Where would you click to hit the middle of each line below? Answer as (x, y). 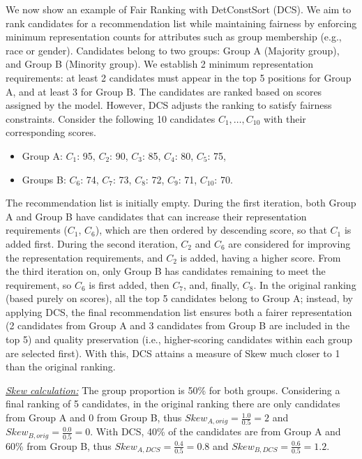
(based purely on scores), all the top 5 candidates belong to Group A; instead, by (180, 298)
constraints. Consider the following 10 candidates (111, 118)
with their (285, 118)
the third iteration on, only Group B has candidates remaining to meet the (166, 271)
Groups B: (44, 179)
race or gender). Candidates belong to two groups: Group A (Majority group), (173, 50)
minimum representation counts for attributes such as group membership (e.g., (174, 37)
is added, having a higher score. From (261, 257)
